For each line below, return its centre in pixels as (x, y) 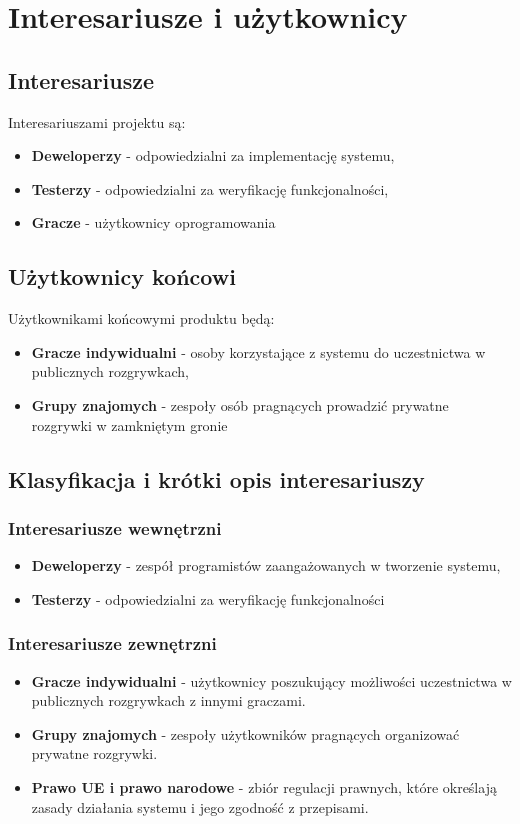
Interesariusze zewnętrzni (112, 643)
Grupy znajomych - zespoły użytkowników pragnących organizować (245, 733)
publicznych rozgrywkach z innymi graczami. (168, 700)
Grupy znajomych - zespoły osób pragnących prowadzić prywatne (240, 404)
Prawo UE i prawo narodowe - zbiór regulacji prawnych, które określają (264, 786)
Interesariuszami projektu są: (97, 121)
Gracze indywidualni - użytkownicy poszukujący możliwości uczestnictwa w (271, 680)
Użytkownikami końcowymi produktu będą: (141, 318)
